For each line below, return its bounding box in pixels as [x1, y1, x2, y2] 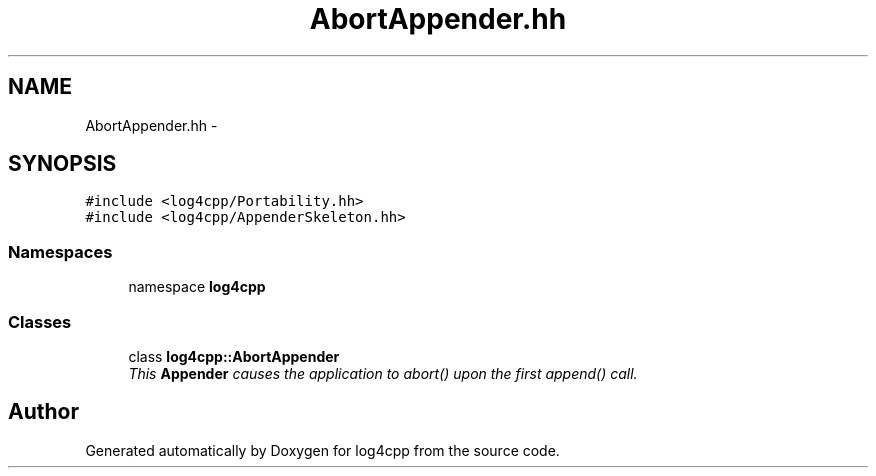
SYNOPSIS [8, 151, 117, 177]
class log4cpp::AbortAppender [128, 347, 340, 365]
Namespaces [8, 241, 113, 262]
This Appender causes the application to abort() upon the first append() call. [128, 364, 638, 382]
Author [8, 399, 79, 425]
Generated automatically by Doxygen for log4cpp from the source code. [85, 441, 560, 459]
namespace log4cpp [128, 278, 266, 296]
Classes [8, 311, 72, 332]
